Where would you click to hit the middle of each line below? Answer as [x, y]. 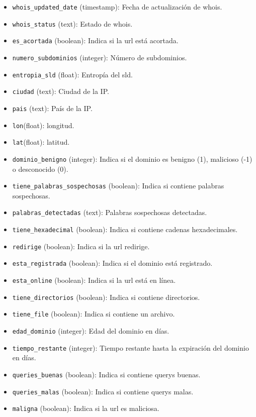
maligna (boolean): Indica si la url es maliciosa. [86, 408]
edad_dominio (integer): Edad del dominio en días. [91, 331]
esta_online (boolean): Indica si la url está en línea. [94, 280]
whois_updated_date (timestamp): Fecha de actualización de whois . [117, 7]
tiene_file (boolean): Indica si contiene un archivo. [94, 314]
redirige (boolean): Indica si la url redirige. [81, 246]
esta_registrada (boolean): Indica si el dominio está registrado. [112, 263]
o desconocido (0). [40, 169]
